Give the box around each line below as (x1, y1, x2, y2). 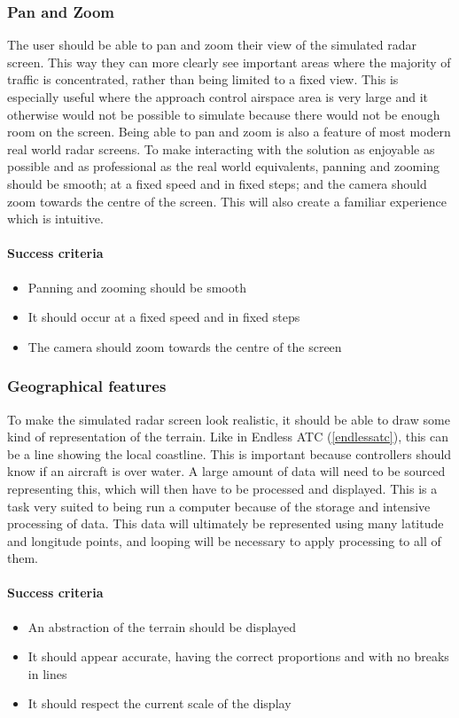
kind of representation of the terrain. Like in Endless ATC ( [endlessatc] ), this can (7, 427, 449, 446)
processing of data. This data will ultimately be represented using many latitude (7, 514, 444, 533)
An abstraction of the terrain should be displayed (27, 617, 296, 636)
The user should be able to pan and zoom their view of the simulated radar (7, 35, 416, 54)
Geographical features (7, 375, 167, 397)
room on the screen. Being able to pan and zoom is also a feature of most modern (7, 122, 451, 141)
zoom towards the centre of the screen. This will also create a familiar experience (7, 191, 447, 210)
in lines (27, 664, 67, 683)
